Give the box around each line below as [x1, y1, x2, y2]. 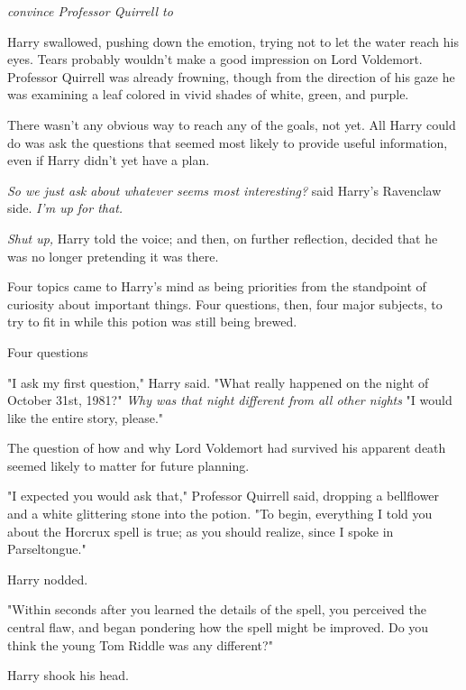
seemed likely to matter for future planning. [7, 455, 250, 474]
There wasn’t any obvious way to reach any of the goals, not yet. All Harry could [7, 115, 456, 133]
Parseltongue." [7, 539, 87, 558]
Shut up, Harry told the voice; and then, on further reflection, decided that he [7, 228, 438, 247]
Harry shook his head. [7, 666, 129, 685]
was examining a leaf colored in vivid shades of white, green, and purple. [7, 85, 409, 104]
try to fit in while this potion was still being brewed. [7, 312, 297, 331]
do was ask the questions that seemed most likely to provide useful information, [7, 133, 448, 152]
